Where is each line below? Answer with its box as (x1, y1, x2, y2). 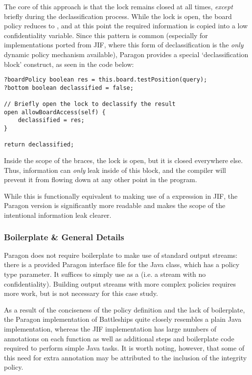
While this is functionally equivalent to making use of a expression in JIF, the (4, 190, 238, 201)
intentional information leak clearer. (4, 210, 112, 220)
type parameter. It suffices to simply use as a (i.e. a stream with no (4, 269, 206, 279)
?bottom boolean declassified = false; (4, 84, 134, 91)
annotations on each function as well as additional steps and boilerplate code (4, 333, 234, 343)
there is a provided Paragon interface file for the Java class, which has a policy (4, 259, 240, 270)
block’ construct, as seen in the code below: (4, 59, 134, 69)
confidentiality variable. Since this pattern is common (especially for (4, 30, 208, 40)
